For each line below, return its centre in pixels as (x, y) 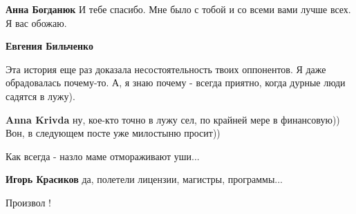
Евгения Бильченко (49, 46)
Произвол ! (29, 202)
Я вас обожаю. (36, 22)
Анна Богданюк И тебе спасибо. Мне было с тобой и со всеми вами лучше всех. (178, 9)
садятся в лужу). (40, 96)
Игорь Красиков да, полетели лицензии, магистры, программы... (144, 179)
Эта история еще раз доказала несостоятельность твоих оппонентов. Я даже (166, 69)
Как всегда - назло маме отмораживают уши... (103, 156)
